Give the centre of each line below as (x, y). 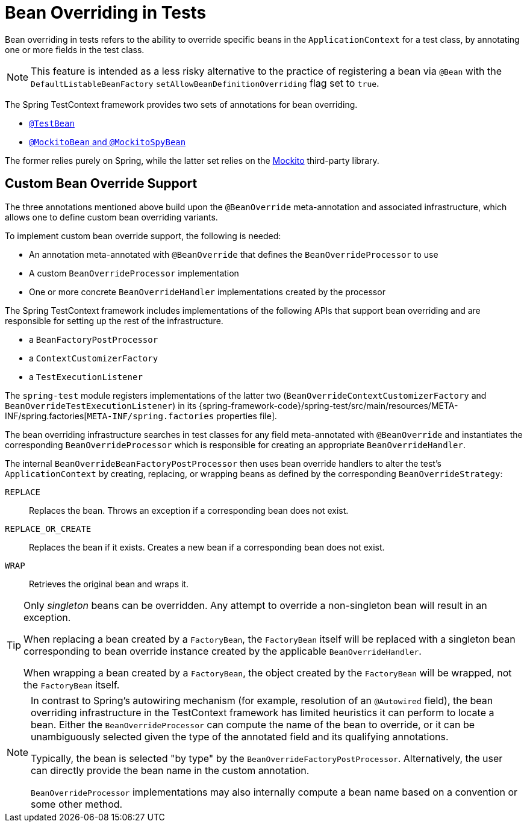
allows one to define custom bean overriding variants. (111, 217)
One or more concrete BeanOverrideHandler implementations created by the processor (207, 292)
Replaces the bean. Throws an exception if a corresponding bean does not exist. (189, 510)
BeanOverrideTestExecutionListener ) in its (101, 405)
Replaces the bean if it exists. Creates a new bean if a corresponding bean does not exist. (207, 547)
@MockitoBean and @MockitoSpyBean (108, 142)
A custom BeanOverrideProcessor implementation (134, 273)
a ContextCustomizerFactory (94, 358)
